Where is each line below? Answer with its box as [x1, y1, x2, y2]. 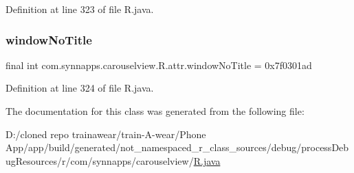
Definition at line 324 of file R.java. [5, 81, 154, 95]
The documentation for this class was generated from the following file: [5, 104, 305, 118]
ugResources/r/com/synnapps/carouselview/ [5, 153, 194, 168]
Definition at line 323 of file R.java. [5, 2, 154, 16]
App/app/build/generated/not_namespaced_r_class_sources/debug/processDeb [5, 140, 349, 155]
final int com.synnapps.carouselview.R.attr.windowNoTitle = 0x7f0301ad [5, 57, 312, 72]
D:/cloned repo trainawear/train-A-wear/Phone [5, 127, 206, 141]
